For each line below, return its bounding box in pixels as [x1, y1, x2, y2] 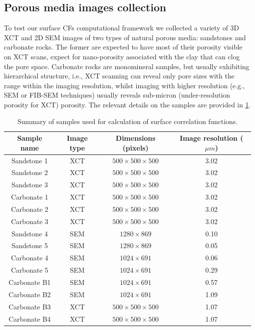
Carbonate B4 [8, 313, 51, 324]
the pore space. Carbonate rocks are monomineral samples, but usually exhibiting [4, 61, 250, 71]
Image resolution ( [179, 133, 243, 143]
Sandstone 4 [11, 228, 48, 238]
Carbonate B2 [8, 289, 51, 299]
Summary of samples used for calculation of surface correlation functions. [17, 116, 238, 126]
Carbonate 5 [11, 265, 49, 275]
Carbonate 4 [11, 253, 49, 263]
